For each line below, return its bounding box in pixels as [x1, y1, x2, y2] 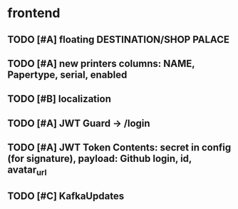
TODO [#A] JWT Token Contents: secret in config [7, 141, 232, 154]
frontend [7, 5, 61, 21]
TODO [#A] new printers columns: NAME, [7, 57, 195, 69]
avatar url [7, 164, 47, 178]
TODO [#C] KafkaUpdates [7, 190, 125, 202]
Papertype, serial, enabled [7, 68, 128, 81]
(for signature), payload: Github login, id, [7, 153, 192, 165]
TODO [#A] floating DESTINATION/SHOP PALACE [7, 34, 230, 46]
